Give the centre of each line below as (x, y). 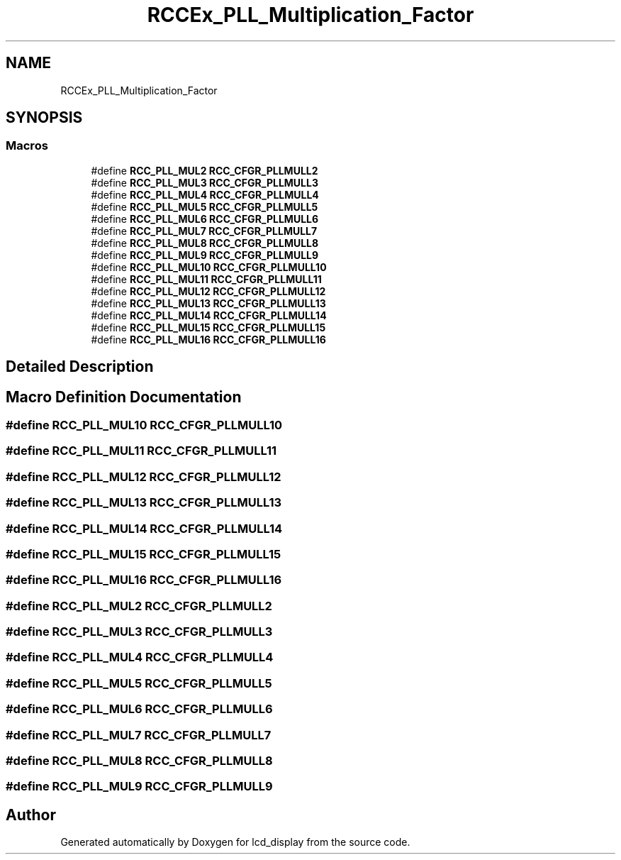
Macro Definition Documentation (124, 397)
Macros (27, 146)
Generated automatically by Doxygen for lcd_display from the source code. (235, 842)
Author (31, 815)
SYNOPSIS (44, 118)
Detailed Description (80, 367)
